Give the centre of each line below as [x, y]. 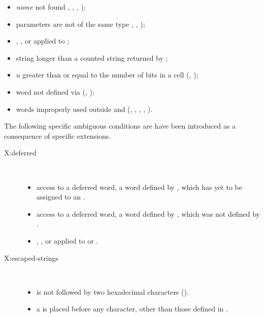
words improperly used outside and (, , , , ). [84, 109]
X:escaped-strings [31, 257]
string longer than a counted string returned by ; [92, 57]
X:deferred [20, 153]
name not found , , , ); [51, 7]
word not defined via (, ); [55, 91]
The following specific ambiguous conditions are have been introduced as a [120, 126]
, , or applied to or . [67, 240]
